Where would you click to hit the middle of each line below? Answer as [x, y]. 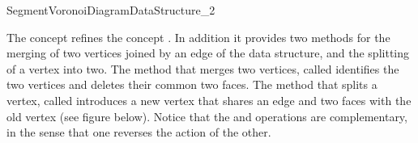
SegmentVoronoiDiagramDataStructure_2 [111, 10]
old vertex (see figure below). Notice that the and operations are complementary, [207, 116]
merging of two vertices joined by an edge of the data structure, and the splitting [208, 53]
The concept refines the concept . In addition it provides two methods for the [198, 37]
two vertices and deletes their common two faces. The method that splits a [192, 84]
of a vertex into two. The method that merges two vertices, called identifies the [203, 68]
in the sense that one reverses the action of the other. [139, 132]
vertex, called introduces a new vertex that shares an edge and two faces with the [209, 100]
